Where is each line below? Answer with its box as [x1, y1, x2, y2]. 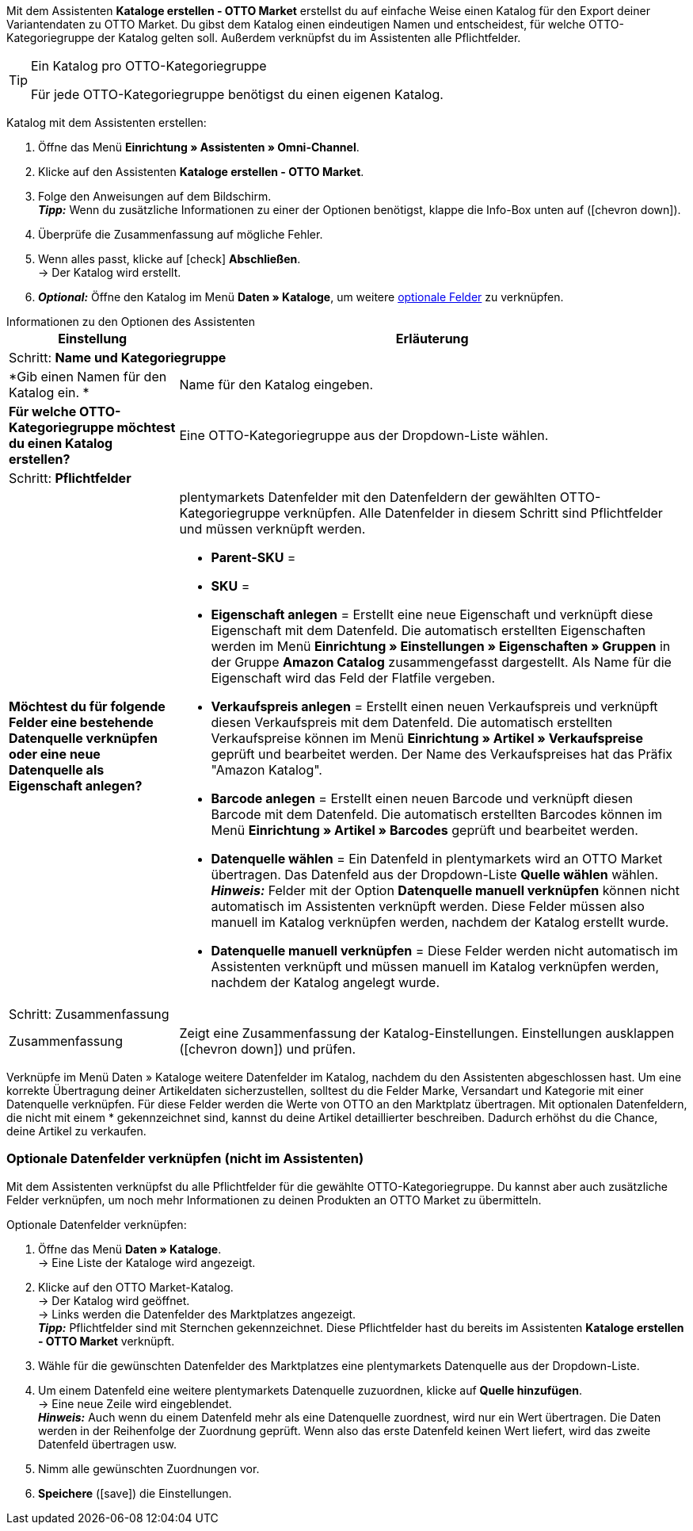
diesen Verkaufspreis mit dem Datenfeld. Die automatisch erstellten [211, 714, 613, 730]
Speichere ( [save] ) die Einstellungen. [38, 1486, 232, 1500]
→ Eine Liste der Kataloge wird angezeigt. [38, 1255, 256, 1269]
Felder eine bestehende [9, 714, 154, 730]
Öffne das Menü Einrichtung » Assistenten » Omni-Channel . [38, 140, 360, 154]
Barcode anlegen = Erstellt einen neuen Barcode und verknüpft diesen [211, 790, 634, 806]
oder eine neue [9, 746, 101, 762]
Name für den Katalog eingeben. [179, 377, 374, 392]
